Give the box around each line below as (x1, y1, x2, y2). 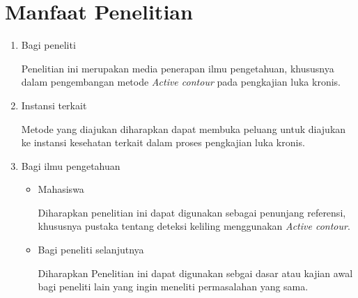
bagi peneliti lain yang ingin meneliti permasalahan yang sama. (38, 279, 309, 294)
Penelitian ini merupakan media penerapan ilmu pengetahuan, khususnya (21, 61, 334, 75)
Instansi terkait (21, 97, 87, 112)
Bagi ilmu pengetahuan (21, 158, 120, 173)
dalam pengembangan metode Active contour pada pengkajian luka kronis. (21, 74, 341, 89)
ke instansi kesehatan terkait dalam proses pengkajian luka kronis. (21, 135, 305, 150)
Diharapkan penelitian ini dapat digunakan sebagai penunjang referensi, (38, 205, 346, 219)
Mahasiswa (38, 182, 84, 196)
